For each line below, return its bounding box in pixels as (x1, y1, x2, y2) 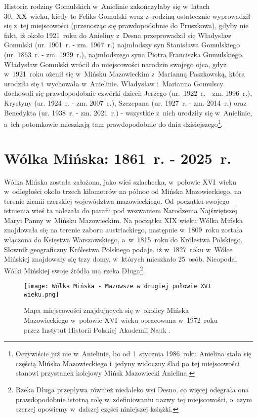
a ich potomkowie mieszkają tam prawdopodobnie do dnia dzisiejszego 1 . (4, 117, 223, 129)
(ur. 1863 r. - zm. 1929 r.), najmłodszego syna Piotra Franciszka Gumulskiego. (4, 49, 244, 59)
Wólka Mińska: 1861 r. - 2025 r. (4, 148, 231, 168)
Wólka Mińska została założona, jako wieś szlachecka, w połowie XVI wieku (4, 176, 237, 187)
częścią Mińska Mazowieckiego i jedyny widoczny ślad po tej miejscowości (15, 358, 240, 368)
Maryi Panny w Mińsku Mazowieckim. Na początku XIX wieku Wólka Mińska (4, 215, 243, 225)
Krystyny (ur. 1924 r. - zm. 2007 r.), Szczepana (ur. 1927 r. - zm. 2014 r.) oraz (4, 97, 247, 108)
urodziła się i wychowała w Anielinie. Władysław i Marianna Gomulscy (4, 78, 223, 88)
